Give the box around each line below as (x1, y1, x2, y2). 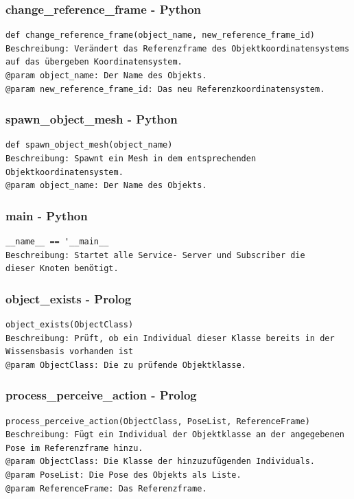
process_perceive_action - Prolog (5, 386, 197, 404)
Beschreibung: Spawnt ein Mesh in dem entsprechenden (5, 154, 257, 163)
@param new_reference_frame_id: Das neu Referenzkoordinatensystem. (5, 84, 325, 94)
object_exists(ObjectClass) (5, 320, 134, 329)
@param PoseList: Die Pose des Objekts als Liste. (5, 469, 241, 480)
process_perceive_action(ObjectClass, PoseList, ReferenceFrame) (5, 416, 310, 426)
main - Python (5, 207, 88, 224)
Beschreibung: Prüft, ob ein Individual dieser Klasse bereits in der (5, 333, 335, 343)
